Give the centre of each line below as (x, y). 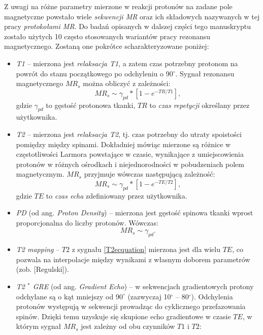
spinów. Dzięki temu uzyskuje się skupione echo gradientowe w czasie (123, 316)
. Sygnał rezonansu (205, 73)
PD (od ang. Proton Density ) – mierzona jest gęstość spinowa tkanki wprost (135, 213)
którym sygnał (39, 326)
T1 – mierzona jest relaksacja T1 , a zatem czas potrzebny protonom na (127, 63)
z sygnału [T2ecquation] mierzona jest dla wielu (146, 249)
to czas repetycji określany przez (200, 105)
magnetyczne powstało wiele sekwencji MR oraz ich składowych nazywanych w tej (132, 16)
